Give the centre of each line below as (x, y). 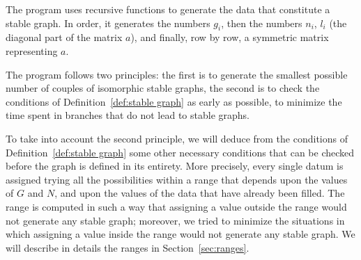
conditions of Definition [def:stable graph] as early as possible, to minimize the (174, 101)
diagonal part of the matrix (64, 37)
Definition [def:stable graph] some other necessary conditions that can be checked (180, 152)
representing (32, 50)
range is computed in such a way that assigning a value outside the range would (176, 206)
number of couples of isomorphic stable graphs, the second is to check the (163, 88)
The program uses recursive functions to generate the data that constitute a (168, 9)
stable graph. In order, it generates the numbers (108, 23)
